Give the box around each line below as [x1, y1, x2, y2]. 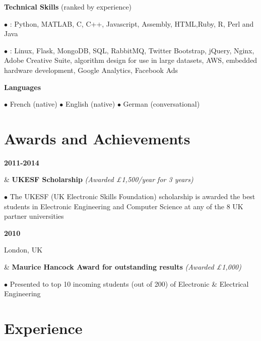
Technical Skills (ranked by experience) [4, 2, 132, 12]
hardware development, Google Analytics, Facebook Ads [4, 64, 178, 75]
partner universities [4, 211, 64, 221]
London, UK [4, 244, 43, 255]
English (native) [65, 99, 115, 109]
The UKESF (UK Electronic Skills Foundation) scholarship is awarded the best [10, 191, 255, 202]
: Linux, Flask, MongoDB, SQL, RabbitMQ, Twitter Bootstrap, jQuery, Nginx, [10, 45, 254, 55]
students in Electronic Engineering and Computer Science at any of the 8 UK [4, 201, 243, 211]
